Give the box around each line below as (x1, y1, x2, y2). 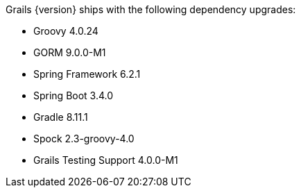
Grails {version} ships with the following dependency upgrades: (6, 3, 296, 15)
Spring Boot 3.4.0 (33, 90, 114, 101)
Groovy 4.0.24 (33, 25, 98, 37)
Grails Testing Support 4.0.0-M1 (33, 154, 178, 166)
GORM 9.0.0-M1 (33, 47, 106, 58)
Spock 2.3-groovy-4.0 (33, 133, 135, 144)
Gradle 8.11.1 (33, 111, 88, 123)
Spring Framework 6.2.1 (33, 68, 141, 80)
